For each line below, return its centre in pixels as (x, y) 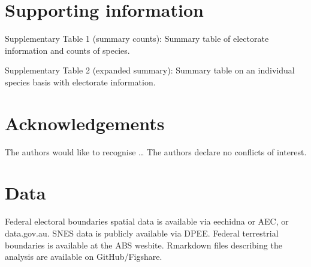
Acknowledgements (85, 123)
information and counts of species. (67, 50)
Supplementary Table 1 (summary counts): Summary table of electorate (137, 39)
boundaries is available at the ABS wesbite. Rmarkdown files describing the (144, 245)
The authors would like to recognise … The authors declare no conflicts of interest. (156, 151)
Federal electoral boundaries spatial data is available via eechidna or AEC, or (147, 221)
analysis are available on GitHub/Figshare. (84, 257)
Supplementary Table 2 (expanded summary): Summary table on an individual (150, 70)
